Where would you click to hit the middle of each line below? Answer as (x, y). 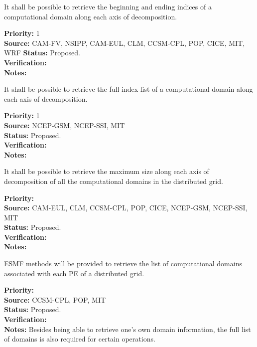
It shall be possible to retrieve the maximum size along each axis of (107, 171)
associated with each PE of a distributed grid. (74, 273)
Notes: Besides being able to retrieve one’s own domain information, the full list (128, 329)
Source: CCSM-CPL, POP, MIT (55, 299)
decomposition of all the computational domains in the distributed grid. (114, 181)
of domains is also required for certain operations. (80, 339)
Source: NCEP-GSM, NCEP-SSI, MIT (64, 125)
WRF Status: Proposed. (42, 53)
